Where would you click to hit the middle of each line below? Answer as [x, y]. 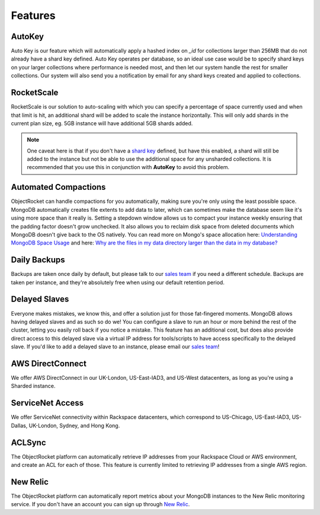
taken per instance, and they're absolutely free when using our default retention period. [118, 282]
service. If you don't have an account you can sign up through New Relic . [100, 504]
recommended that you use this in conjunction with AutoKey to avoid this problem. [128, 167]
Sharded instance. [33, 386]
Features [33, 15]
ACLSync [29, 442]
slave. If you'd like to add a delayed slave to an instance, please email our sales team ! [115, 346]
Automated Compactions [58, 187]
